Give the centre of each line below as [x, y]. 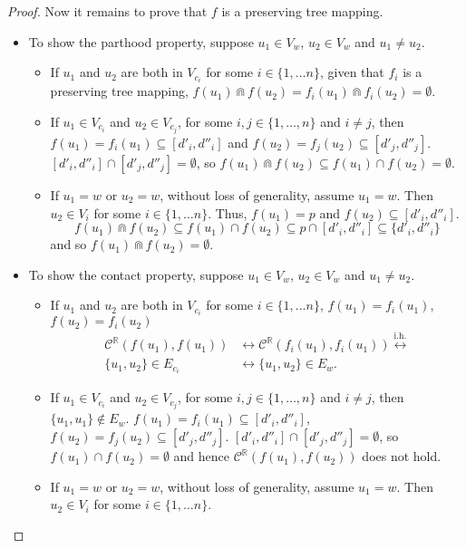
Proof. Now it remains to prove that [107, 11]
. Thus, [228, 212]
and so [68, 244]
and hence [202, 456]
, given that [352, 72]
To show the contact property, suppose [136, 274]
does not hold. [402, 456]
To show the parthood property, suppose [141, 41]
